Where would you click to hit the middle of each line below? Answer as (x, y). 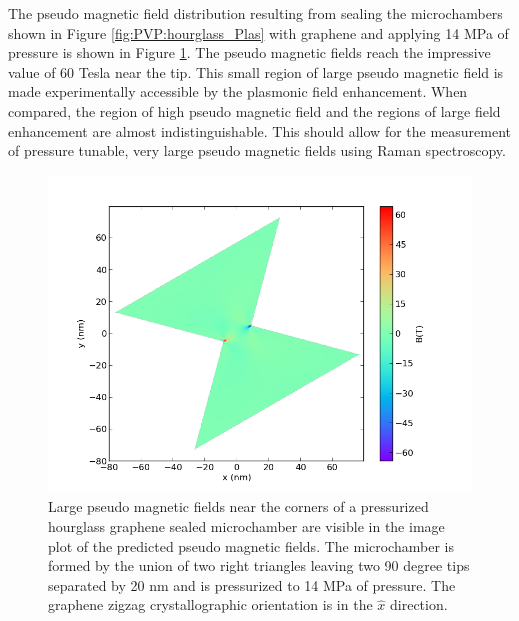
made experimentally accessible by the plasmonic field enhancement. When (238, 91)
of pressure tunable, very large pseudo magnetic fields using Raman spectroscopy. (257, 150)
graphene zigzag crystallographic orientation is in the (210, 604)
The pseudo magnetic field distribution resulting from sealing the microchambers (255, 13)
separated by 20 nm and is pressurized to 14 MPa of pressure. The (252, 584)
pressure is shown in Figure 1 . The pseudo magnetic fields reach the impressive (249, 52)
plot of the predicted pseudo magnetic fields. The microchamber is (251, 545)
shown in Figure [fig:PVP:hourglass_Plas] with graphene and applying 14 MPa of (258, 32)
